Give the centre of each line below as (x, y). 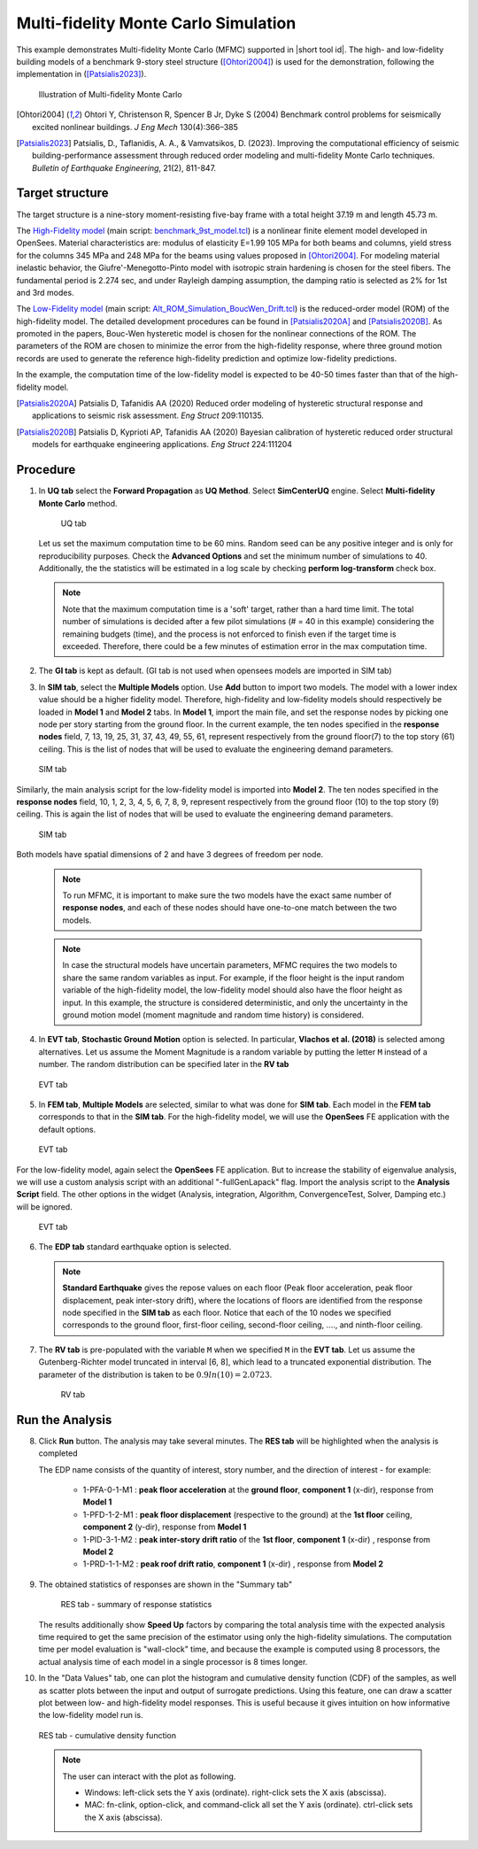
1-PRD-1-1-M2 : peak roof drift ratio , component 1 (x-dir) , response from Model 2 (233, 1564)
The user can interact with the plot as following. (149, 1776)
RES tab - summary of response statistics (136, 1605)
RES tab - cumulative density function (108, 1735)
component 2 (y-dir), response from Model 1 (165, 1527)
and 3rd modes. (45, 292)
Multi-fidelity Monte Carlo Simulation (156, 23)
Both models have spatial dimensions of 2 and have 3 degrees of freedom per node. (170, 855)
